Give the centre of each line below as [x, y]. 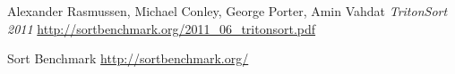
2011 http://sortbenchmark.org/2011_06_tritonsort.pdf [162, 28]
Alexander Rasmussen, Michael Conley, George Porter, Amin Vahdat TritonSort [227, 11]
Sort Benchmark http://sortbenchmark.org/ [128, 58]
